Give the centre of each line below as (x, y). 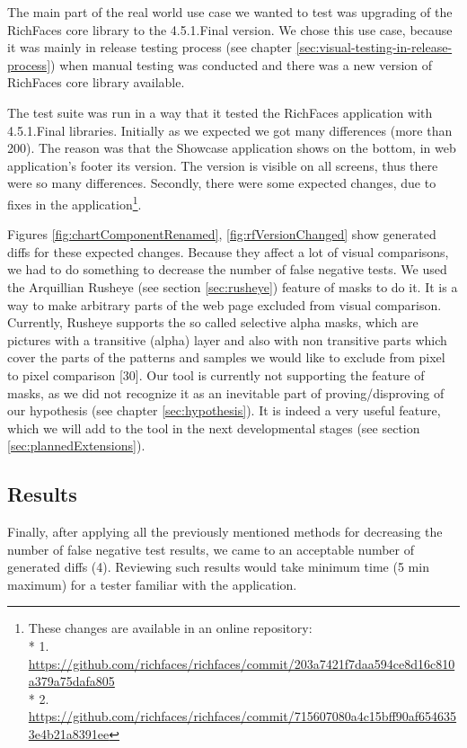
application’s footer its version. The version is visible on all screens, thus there (223, 165)
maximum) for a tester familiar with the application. (152, 584)
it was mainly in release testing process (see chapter (150, 47)
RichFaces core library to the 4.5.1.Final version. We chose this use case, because (230, 29)
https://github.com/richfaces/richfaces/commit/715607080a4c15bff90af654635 (242, 716)
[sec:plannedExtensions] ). (76, 445)
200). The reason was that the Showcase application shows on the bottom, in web (232, 148)
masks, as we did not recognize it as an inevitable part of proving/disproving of (226, 392)
